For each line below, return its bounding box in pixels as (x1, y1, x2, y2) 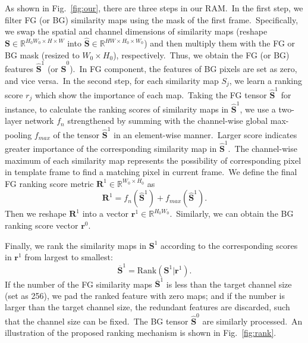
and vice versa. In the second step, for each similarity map (5, 74, 219, 86)
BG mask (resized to (5, 48, 80, 61)
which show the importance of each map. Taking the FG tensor (34, 88, 267, 101)
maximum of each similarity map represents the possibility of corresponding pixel (5, 154, 301, 166)
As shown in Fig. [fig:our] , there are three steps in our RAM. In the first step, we (5, 2, 303, 14)
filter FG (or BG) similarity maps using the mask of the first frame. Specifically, (5, 13, 298, 26)
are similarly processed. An (202, 314, 303, 327)
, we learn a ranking (229, 74, 303, 86)
